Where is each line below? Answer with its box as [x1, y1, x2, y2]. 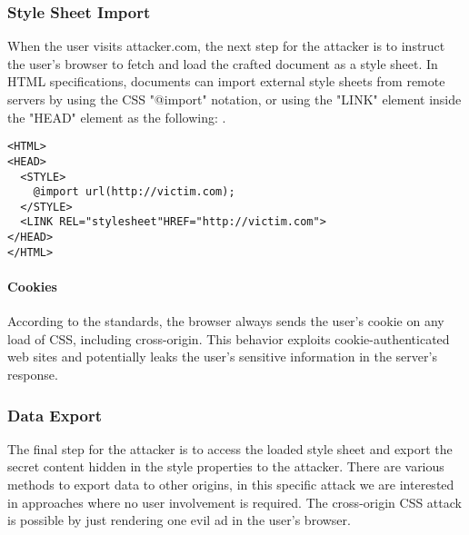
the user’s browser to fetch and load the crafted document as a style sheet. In [7, 54, 438, 73]
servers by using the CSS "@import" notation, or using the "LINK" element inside [7, 90, 462, 108]
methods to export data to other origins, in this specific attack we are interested [7, 475, 454, 494]
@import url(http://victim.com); [33, 185, 235, 199]
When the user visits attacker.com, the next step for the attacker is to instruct [7, 36, 445, 55]
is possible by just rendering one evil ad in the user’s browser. [7, 510, 351, 530]
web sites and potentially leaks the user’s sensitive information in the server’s [7, 347, 437, 366]
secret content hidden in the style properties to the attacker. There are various [7, 457, 444, 476]
